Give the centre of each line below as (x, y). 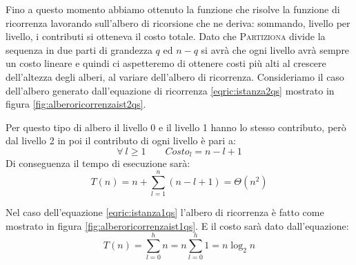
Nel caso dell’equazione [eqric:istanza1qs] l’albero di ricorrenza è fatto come (165, 212)
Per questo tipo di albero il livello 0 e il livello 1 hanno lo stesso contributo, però (176, 127)
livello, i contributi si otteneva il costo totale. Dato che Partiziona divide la (166, 36)
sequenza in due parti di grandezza (79, 49)
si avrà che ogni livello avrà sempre (275, 49)
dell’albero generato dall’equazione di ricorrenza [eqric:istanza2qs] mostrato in (170, 90)
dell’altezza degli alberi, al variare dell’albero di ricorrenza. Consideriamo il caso (175, 76)
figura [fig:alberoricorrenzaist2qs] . (76, 104)
